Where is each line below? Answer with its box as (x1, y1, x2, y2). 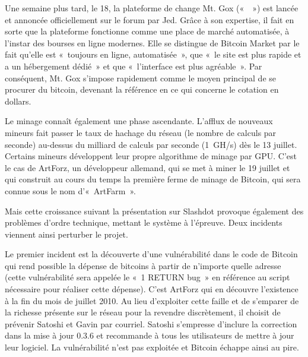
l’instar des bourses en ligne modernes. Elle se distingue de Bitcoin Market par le (5, 36, 300, 49)
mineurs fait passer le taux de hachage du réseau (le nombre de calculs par (5, 126, 277, 138)
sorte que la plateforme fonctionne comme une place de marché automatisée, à (5, 25, 290, 37)
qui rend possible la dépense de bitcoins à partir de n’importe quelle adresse (5, 259, 281, 271)
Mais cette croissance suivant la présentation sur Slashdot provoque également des (5, 204, 304, 217)
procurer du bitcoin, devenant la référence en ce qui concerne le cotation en (5, 83, 279, 96)
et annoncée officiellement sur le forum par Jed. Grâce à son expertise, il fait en (5, 13, 294, 26)
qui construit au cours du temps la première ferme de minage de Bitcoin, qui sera (5, 173, 301, 185)
